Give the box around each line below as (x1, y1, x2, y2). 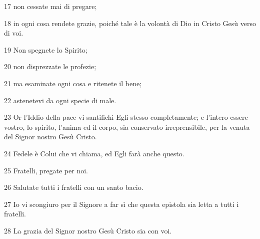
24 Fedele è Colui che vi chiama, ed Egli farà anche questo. (4, 148, 184, 158)
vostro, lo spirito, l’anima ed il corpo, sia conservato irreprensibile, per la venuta (4, 121, 250, 132)
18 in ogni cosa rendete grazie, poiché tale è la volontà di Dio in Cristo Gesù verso (4, 18, 256, 28)
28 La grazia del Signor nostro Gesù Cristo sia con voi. (4, 225, 172, 235)
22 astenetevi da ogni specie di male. (4, 95, 116, 105)
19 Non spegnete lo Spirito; (4, 44, 87, 55)
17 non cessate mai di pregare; (4, 1, 97, 11)
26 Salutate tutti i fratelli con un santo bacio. (4, 182, 143, 192)
